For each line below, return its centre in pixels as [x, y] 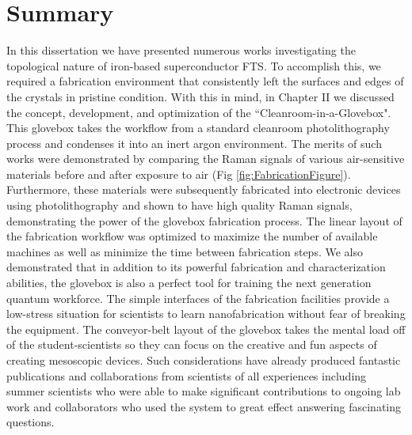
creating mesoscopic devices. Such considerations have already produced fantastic [204, 360]
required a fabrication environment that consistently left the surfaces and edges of [205, 81]
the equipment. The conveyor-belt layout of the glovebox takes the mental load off [206, 329]
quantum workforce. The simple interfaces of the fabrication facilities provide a [198, 298]
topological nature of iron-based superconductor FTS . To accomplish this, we [194, 65]
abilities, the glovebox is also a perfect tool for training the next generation [189, 283]
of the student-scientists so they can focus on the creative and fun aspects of [192, 344]
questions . [31, 422]
